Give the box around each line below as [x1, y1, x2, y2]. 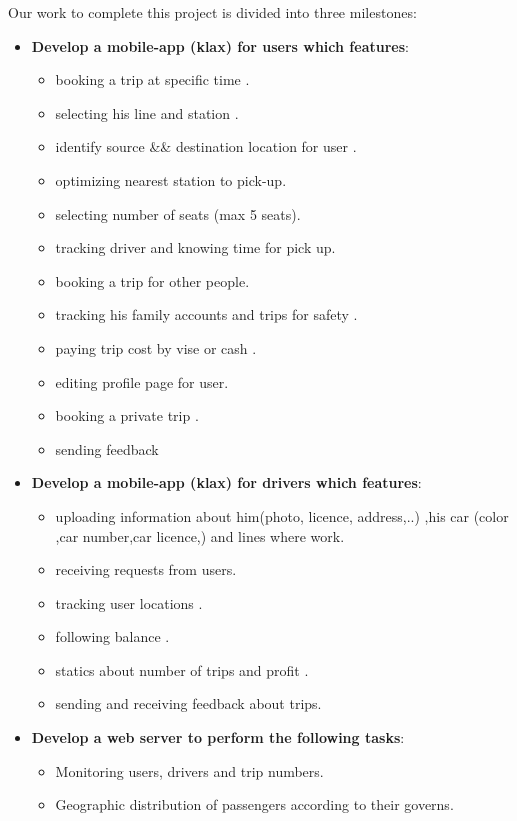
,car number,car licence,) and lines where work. [55, 525, 345, 546]
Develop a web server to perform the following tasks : [31, 727, 405, 748]
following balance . [55, 626, 170, 647]
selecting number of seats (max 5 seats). [55, 203, 301, 224]
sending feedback [55, 438, 159, 459]
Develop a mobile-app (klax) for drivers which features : [31, 472, 422, 493]
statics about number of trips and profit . [55, 659, 309, 680]
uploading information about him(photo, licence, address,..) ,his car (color [55, 505, 509, 526]
